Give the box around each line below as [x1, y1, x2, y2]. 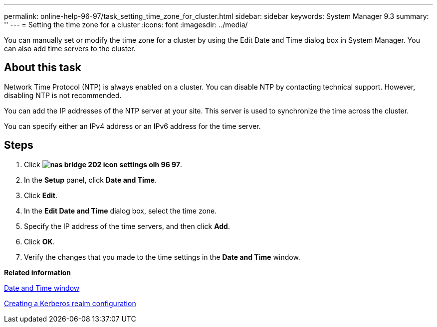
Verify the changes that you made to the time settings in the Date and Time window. [24, 252, 300, 261]
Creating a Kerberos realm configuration [4, 299, 136, 308]
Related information [4, 268, 71, 277]
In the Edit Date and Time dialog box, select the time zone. [24, 206, 217, 215]
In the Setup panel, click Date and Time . [24, 175, 157, 184]
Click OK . [24, 237, 55, 246]
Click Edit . [24, 191, 57, 200]
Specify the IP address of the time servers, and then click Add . [24, 221, 230, 230]
